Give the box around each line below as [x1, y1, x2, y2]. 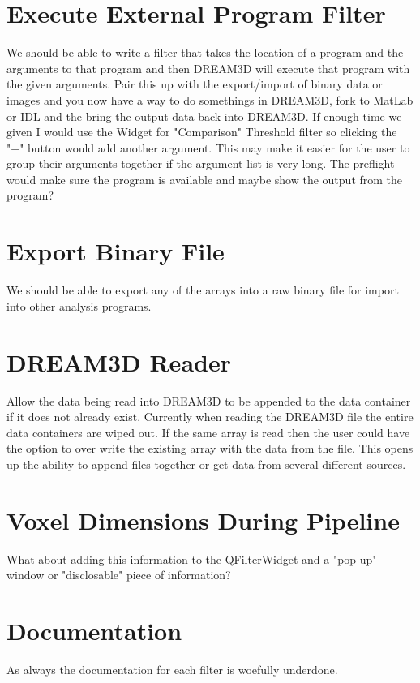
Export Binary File [6, 234, 225, 268]
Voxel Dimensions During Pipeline [6, 503, 400, 536]
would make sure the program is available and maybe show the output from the [6, 170, 403, 187]
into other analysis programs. [6, 297, 152, 314]
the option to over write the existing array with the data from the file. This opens [6, 440, 414, 457]
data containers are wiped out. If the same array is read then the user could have [6, 423, 410, 440]
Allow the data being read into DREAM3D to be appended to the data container [6, 392, 411, 409]
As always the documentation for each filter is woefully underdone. [6, 660, 338, 677]
